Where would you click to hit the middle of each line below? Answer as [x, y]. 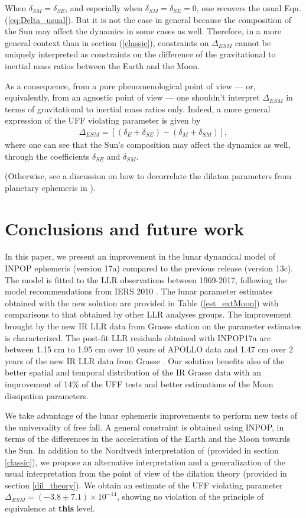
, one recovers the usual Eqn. [249, 8]
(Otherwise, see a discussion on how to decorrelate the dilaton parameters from [148, 176]
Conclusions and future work [125, 228]
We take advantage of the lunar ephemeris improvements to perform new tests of [151, 415]
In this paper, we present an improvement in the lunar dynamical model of [140, 256]
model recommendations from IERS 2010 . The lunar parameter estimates [139, 291]
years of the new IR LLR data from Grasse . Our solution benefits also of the [145, 360]
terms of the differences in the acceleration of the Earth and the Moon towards [148, 438]
